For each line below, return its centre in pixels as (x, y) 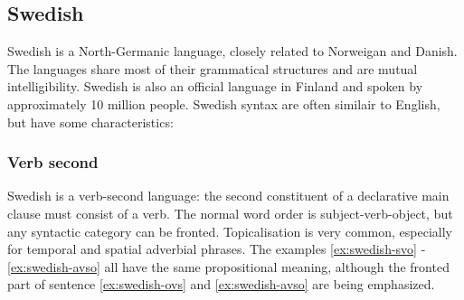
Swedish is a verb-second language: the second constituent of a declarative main (228, 196)
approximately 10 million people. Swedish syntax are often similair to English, (224, 103)
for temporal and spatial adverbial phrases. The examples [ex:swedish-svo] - (217, 249)
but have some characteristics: (90, 122)
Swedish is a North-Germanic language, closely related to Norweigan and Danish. (232, 51)
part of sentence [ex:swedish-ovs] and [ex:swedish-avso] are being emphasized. (221, 284)
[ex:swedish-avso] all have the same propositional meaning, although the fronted (228, 266)
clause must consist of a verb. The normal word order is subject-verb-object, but (230, 213)
